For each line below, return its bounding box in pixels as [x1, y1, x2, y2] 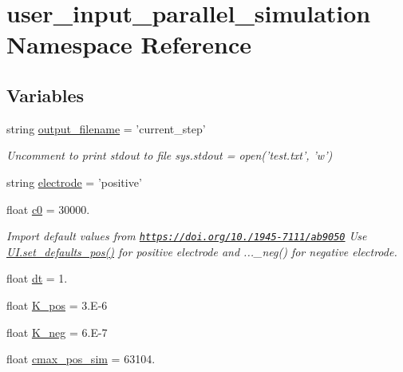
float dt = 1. [6, 270, 68, 287]
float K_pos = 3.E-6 [6, 296, 108, 313]
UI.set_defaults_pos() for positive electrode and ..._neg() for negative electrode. [6, 243, 397, 259]
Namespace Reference [6, 28, 251, 61]
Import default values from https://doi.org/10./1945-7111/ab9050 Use [6, 228, 367, 244]
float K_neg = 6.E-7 [6, 323, 108, 340]
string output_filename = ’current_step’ [6, 120, 206, 137]
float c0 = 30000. [6, 200, 90, 217]
